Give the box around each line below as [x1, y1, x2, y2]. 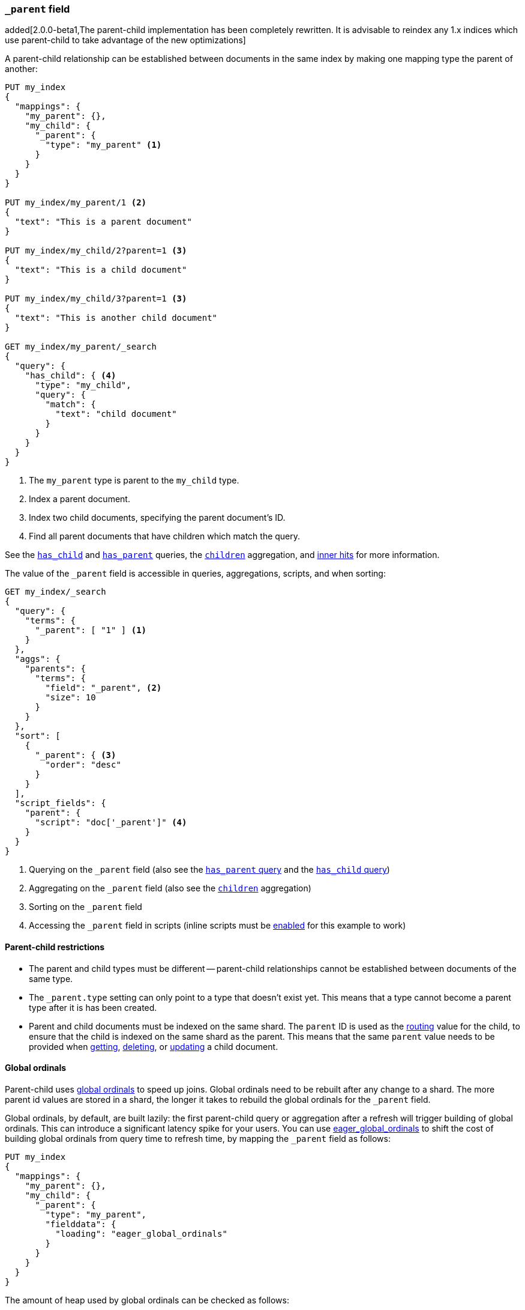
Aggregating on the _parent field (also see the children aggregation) [29, 883, 311, 894]
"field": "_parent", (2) [45, 683, 162, 693]
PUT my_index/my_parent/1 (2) [5, 198, 147, 208]
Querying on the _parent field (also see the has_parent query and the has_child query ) [29, 864, 390, 875]
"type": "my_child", [35, 380, 131, 390]
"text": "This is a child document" [14, 265, 187, 275]
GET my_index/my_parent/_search [5, 342, 157, 352]
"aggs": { [14, 654, 61, 664]
